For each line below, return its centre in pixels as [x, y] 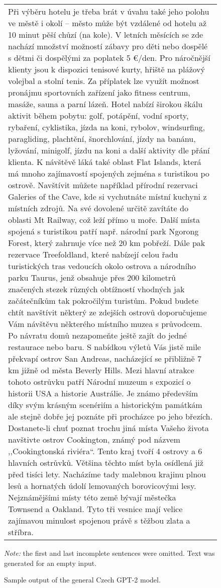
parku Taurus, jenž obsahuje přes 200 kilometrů [92, 277]
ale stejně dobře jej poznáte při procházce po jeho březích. [110, 416]
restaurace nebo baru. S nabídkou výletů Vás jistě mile [104, 347]
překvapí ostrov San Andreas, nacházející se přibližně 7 [105, 358]
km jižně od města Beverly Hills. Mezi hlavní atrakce [101, 370]
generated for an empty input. [50, 563]
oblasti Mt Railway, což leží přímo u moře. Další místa [104, 220]
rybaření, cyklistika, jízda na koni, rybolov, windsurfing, [107, 127]
